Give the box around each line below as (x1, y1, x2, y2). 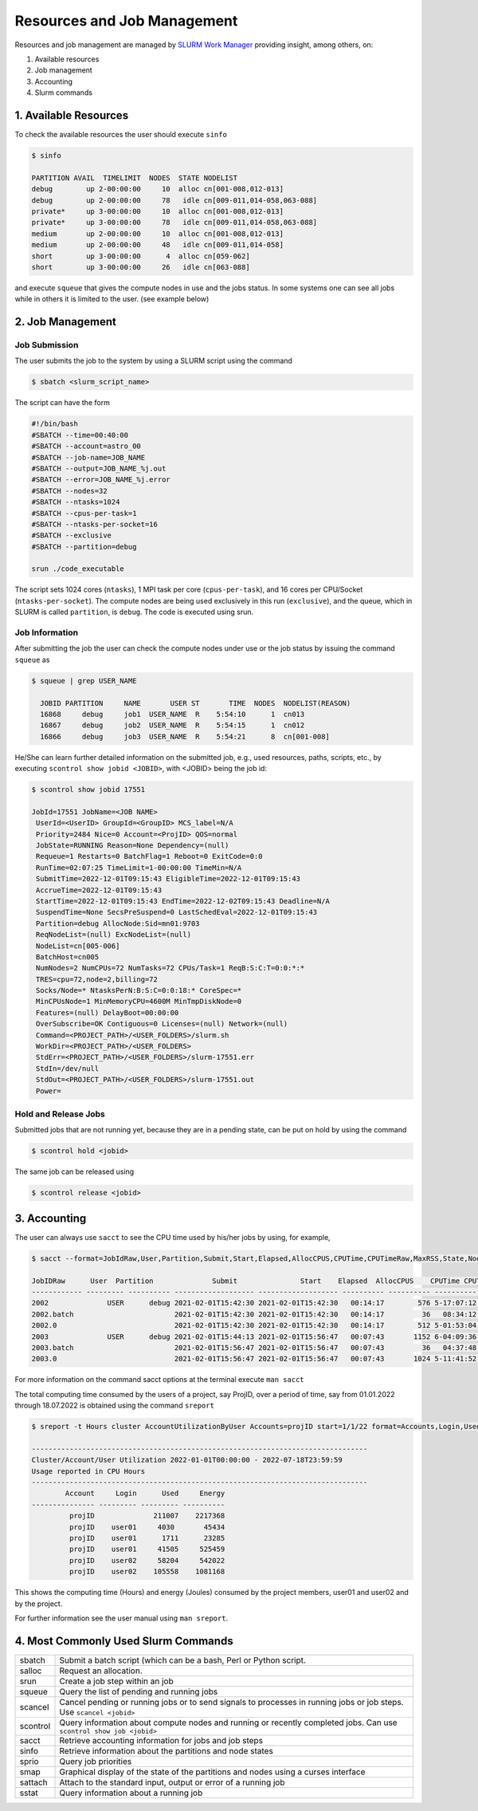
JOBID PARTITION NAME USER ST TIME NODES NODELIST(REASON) (40, 699, 351, 707)
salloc (19, 1665, 42, 1676)
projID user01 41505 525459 (69, 1545, 225, 1554)
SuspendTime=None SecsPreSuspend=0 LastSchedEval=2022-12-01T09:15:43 (36, 907, 318, 917)
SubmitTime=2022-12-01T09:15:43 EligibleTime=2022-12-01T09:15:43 (36, 874, 301, 884)
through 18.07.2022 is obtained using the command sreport (14, 1400, 215, 1411)
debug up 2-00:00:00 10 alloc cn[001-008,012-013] (31, 184, 284, 194)
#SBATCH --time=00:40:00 (31, 431, 129, 439)
